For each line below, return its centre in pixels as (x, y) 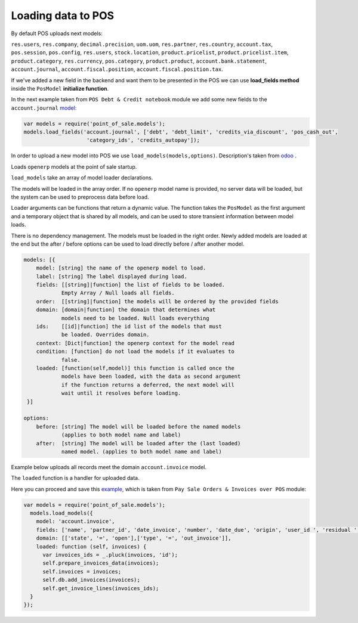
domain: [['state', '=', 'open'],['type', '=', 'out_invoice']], (134, 538)
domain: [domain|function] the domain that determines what (126, 310)
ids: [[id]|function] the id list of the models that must (129, 327)
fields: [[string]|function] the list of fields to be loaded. (131, 285)
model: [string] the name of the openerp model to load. (121, 268)
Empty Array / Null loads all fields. (118, 293)
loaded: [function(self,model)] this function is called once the (135, 368)
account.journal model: (44, 108)
